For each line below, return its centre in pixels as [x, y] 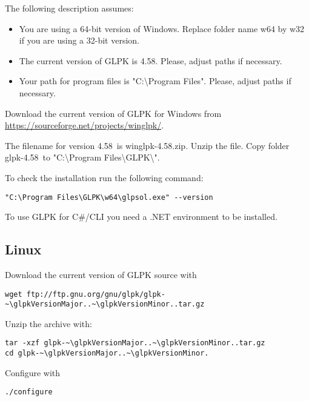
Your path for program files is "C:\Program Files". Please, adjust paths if [155, 81]
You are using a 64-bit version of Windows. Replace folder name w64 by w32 [162, 28]
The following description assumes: [69, 8]
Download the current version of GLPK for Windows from [113, 113]
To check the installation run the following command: [104, 177]
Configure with [33, 372]
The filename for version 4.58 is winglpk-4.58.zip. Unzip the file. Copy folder [147, 145]
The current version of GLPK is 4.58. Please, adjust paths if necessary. [151, 60]
